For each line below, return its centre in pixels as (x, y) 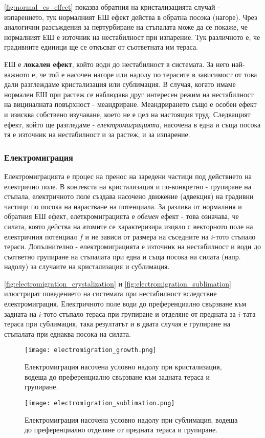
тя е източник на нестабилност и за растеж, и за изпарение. (97, 134)
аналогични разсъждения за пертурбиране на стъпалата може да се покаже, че (126, 27)
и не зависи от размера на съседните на (147, 236)
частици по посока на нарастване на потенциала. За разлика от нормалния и (123, 206)
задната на (20, 313)
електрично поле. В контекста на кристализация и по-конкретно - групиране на (128, 186)
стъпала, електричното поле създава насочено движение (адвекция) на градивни (129, 196)
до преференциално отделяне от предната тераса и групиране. (121, 430)
